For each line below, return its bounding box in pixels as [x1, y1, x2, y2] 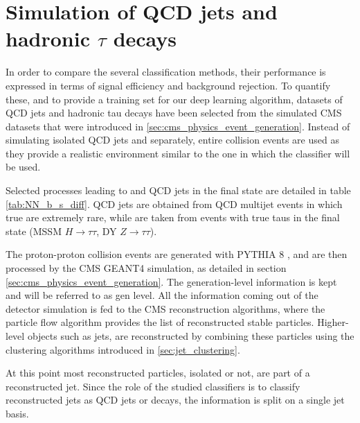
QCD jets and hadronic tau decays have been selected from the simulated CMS [6, 105, 342, 120]
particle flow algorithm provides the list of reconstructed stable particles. [6, 315, 314, 329]
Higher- [317, 315, 349, 329]
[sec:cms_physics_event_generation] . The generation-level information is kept [6, 274, 337, 288]
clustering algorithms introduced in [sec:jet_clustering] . [6, 342, 240, 356]
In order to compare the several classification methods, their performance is [6, 64, 326, 79]
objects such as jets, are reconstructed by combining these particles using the [27, 329, 354, 343]
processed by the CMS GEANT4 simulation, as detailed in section [6, 261, 287, 275]
